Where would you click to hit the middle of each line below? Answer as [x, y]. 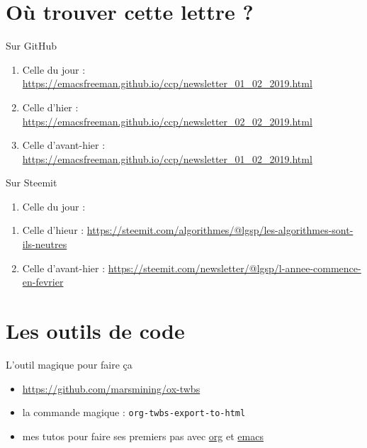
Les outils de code [95, 331]
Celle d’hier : [50, 107]
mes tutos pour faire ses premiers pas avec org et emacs [143, 436]
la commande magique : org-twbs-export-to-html [134, 412]
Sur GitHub [32, 46]
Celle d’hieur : [53, 230]
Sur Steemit [32, 183]
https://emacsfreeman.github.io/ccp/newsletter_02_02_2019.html [167, 121]
